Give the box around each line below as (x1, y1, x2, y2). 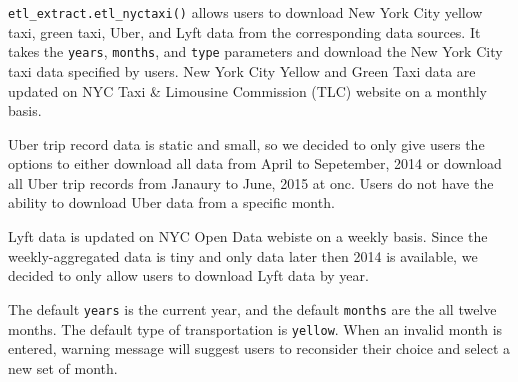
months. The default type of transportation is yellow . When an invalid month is (8, 318, 503, 339)
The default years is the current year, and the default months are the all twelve (8, 298, 497, 319)
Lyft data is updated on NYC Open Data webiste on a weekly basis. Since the (8, 226, 488, 247)
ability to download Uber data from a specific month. (8, 192, 335, 213)
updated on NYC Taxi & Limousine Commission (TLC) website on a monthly (8, 80, 488, 101)
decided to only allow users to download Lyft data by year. (8, 265, 369, 286)
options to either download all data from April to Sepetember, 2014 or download (8, 153, 502, 174)
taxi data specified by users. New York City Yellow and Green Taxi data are (8, 60, 476, 81)
